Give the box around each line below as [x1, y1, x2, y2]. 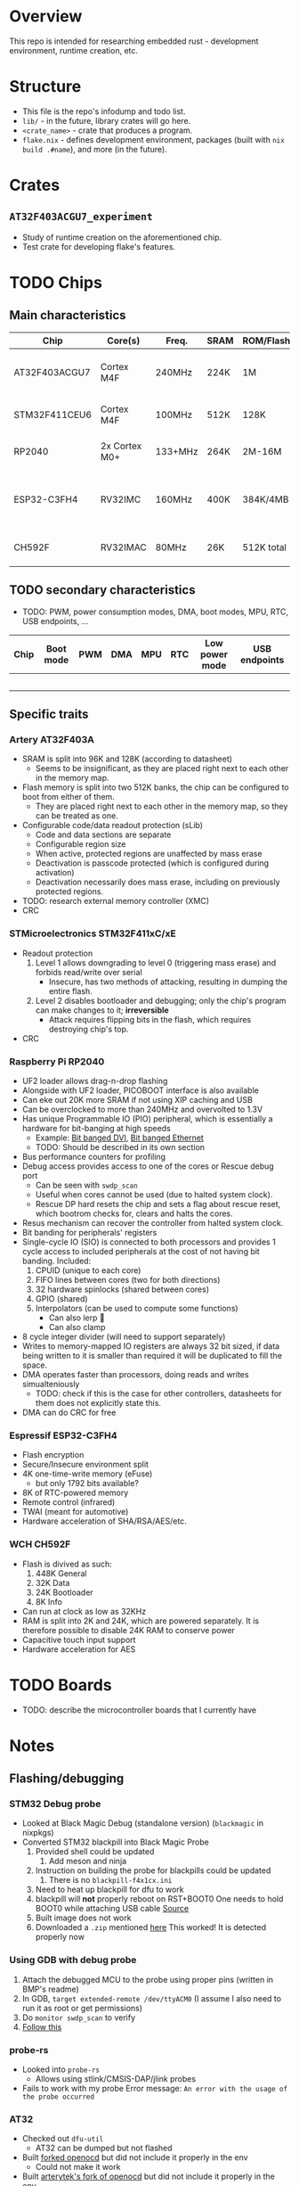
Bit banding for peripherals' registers [21, 1227, 158, 1237]
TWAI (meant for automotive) [21, 1507, 129, 1517]
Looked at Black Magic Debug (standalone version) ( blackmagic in [21, 1818, 264, 1829]
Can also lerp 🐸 [48, 1312, 105, 1323]
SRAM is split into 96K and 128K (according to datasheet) [21, 753, 233, 764]
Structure [9, 77, 82, 97]
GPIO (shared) [35, 1293, 88, 1303]
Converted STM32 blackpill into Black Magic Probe [21, 1837, 209, 1847]
